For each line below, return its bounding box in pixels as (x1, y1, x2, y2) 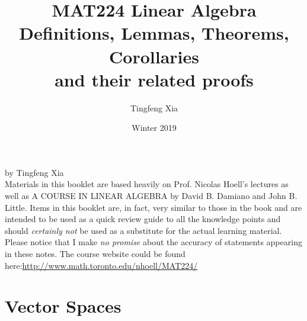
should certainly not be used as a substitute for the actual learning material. (5, 224, 282, 236)
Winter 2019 (132, 121, 177, 134)
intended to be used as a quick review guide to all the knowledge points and (5, 213, 281, 225)
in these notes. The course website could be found (5, 248, 186, 260)
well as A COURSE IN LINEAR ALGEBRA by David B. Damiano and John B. (5, 190, 298, 202)
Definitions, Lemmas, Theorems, (19, 21, 289, 45)
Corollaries (109, 44, 199, 68)
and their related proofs (55, 67, 254, 91)
